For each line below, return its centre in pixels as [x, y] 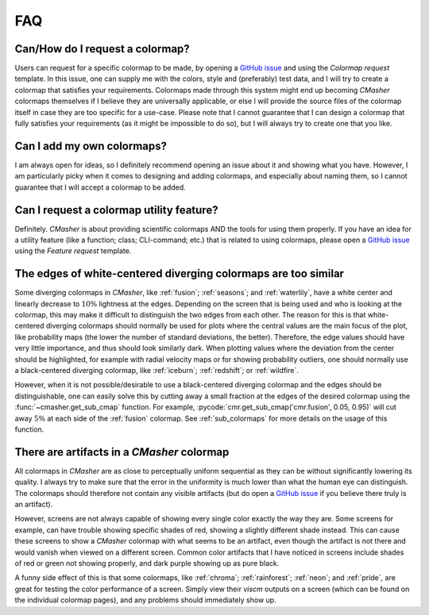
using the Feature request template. [73, 251]
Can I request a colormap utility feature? [116, 210]
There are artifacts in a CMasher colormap [122, 452]
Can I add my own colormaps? [91, 146]
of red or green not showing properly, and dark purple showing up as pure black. [147, 563]
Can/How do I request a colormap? [102, 49]
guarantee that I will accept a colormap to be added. [100, 187]
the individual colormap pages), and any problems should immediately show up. [146, 600]
